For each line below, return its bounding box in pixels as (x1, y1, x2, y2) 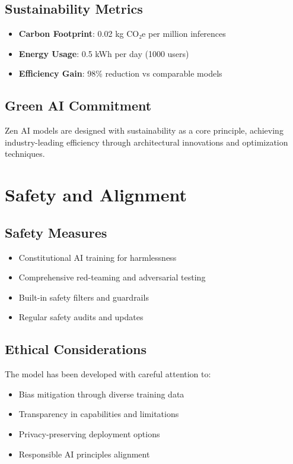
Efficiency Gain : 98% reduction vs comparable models (18, 67, 222, 80)
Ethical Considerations (5, 340, 147, 358)
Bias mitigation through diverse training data (18, 387, 184, 400)
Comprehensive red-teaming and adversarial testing (18, 271, 206, 283)
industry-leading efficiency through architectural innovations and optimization (5, 135, 288, 148)
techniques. (5, 147, 45, 160)
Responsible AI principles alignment (18, 447, 150, 460)
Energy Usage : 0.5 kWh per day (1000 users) (18, 47, 189, 59)
